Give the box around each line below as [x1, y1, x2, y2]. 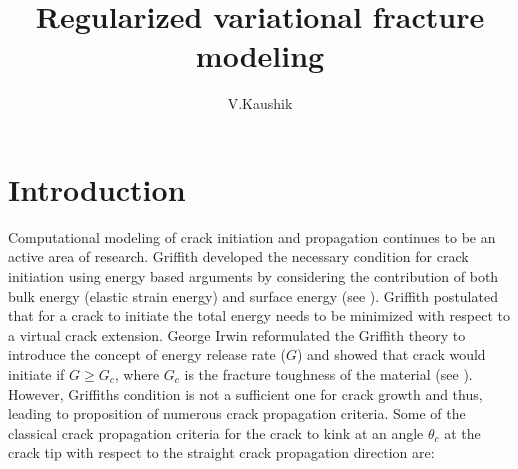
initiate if [8, 364, 65, 384]
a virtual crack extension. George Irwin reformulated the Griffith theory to [8, 324, 466, 345]
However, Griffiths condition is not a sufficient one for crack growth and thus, [8, 383, 483, 404]
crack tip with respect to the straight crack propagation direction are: [8, 442, 435, 463]
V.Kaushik [227, 93, 293, 114]
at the [444, 422, 481, 443]
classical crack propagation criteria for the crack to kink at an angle [8, 422, 424, 443]
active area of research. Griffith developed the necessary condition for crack [8, 246, 469, 267]
